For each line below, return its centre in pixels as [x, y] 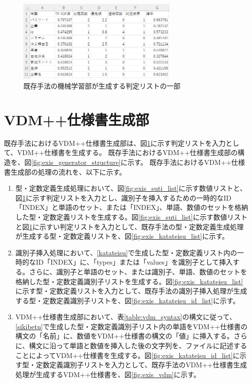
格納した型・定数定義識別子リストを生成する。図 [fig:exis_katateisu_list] [129, 281]
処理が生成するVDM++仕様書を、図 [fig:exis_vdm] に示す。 [108, 374]
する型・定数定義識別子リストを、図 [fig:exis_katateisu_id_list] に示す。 [127, 300]
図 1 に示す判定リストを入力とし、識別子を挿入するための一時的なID [123, 197]
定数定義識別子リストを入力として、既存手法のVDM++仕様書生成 [141, 365]
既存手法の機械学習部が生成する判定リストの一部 [102, 86]
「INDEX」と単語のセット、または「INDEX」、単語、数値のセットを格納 [132, 207]
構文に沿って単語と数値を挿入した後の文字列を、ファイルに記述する [138, 346]
